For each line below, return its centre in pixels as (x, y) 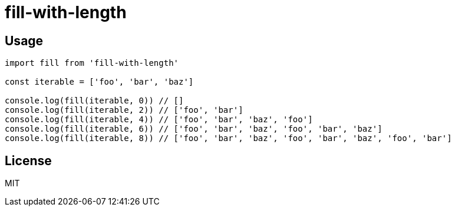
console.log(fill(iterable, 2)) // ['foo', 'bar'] (124, 110)
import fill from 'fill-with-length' (92, 63)
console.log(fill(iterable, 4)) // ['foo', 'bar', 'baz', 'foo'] (159, 120)
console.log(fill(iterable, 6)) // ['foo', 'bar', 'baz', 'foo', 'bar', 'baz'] (194, 129)
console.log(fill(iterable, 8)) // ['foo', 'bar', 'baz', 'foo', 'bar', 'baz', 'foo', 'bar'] (228, 138)
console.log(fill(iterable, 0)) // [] (94, 101)
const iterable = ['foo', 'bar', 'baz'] (99, 82)
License (28, 160)
